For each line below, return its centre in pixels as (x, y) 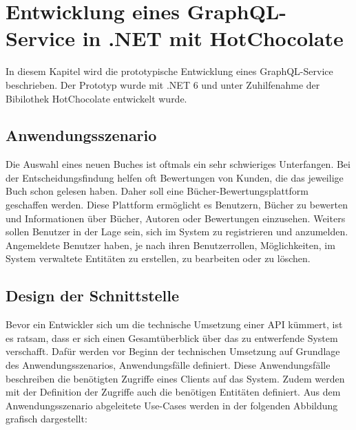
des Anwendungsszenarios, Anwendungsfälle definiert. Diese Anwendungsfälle (168, 365)
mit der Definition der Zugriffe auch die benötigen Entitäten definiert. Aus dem (173, 392)
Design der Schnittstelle (93, 295)
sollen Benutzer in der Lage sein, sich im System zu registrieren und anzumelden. (177, 232)
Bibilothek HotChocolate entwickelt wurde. (96, 98)
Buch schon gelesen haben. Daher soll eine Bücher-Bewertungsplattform (157, 191)
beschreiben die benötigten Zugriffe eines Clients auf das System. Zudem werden (175, 378)
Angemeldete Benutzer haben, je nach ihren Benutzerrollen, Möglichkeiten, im (170, 245)
